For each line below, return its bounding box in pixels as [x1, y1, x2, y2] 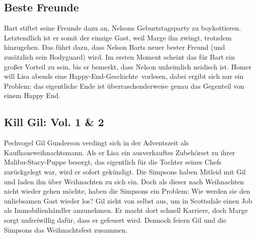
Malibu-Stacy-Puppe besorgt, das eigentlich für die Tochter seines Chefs [4, 157, 221, 167]
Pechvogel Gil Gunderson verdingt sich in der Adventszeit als [4, 137, 189, 148]
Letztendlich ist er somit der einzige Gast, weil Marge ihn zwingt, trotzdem [4, 32, 232, 42]
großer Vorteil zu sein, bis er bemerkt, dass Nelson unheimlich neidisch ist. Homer [4, 61, 252, 71]
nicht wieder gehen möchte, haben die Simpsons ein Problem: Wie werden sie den [4, 186, 251, 196]
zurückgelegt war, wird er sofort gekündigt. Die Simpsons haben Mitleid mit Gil [4, 166, 246, 176]
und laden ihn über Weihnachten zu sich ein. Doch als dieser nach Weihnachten [4, 176, 244, 186]
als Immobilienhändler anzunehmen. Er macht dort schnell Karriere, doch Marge [4, 205, 248, 215]
